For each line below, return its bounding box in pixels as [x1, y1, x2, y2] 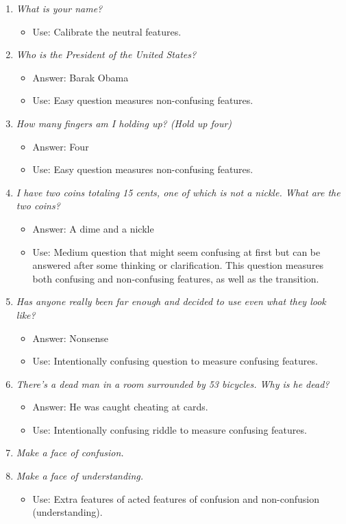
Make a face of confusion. [16, 445, 124, 460]
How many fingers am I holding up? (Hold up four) [16, 116, 232, 130]
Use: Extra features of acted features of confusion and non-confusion [32, 491, 319, 506]
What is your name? [16, 1, 103, 15]
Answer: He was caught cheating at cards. [32, 399, 208, 414]
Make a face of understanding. [16, 469, 144, 483]
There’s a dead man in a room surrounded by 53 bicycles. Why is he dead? [16, 376, 330, 391]
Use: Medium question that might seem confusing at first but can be [32, 244, 321, 259]
